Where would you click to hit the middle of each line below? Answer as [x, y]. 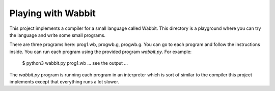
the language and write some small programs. [58, 35]
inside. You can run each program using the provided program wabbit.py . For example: [101, 52]
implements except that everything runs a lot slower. [64, 81]
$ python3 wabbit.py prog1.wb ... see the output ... [75, 63]
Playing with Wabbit [53, 13]
